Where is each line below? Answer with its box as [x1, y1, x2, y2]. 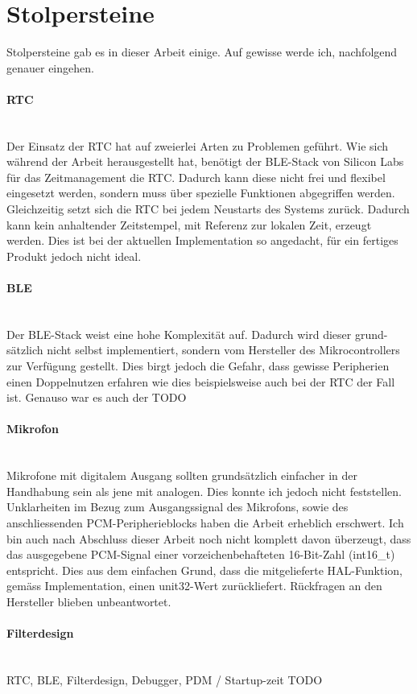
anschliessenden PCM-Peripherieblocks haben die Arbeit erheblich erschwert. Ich [6, 514, 404, 531]
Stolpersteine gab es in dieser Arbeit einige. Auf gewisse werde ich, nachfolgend [6, 43, 398, 60]
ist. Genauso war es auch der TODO [6, 389, 187, 406]
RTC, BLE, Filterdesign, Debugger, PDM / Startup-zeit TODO [6, 671, 323, 688]
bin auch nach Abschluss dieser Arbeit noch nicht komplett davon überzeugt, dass [6, 530, 411, 547]
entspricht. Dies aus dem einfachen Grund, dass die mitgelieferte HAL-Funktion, [6, 561, 403, 578]
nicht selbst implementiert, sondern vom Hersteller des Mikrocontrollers [47, 341, 400, 358]
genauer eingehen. [6, 59, 94, 76]
